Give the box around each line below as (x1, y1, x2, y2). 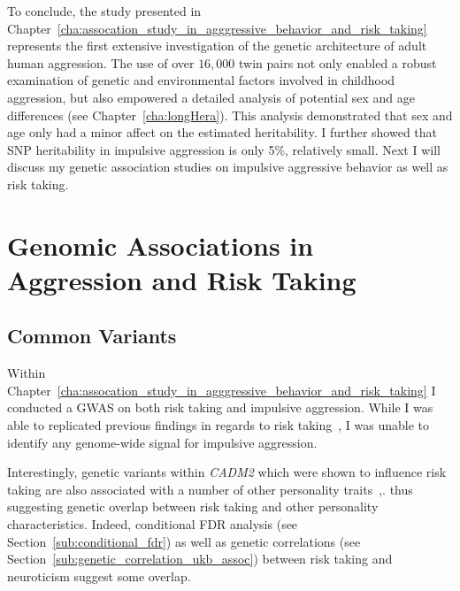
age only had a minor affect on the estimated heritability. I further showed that (7, 123, 438, 142)
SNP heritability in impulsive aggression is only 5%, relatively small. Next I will (7, 140, 441, 158)
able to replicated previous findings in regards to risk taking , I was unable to (7, 416, 429, 434)
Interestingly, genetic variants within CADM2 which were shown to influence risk (7, 463, 447, 481)
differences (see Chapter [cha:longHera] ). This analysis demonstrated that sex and (7, 105, 453, 124)
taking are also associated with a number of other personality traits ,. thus (7, 480, 413, 498)
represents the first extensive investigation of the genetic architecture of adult (7, 36, 427, 55)
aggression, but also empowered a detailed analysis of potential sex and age (7, 88, 415, 106)
